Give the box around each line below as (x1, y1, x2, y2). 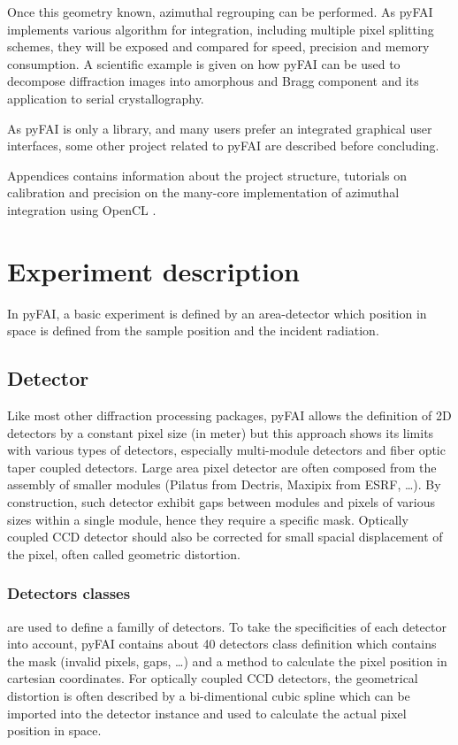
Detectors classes (7, 582, 131, 604)
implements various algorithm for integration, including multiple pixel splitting (7, 19, 434, 38)
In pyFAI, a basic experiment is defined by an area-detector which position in (7, 303, 427, 322)
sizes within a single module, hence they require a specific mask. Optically (7, 510, 408, 528)
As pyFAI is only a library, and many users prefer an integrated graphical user (7, 119, 432, 137)
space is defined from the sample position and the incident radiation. (7, 321, 379, 340)
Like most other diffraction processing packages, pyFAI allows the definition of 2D (7, 406, 452, 425)
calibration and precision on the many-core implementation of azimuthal (7, 183, 400, 202)
